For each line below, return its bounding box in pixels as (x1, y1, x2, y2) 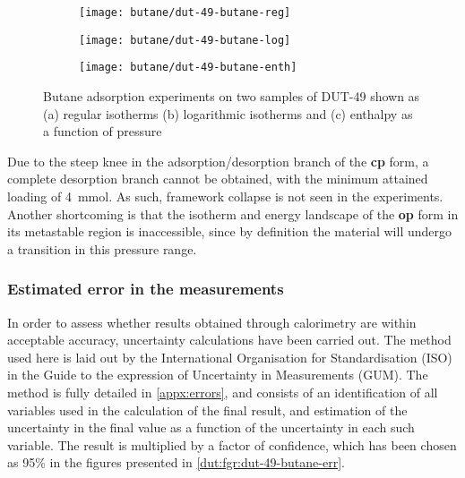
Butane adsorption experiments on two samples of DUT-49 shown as (43, 86, 420, 105)
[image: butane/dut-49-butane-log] (79, 33, 291, 47)
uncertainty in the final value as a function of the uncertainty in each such (7, 418, 415, 437)
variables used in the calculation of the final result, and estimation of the (7, 400, 408, 419)
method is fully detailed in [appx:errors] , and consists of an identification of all (7, 382, 438, 401)
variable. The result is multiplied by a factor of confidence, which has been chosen (7, 435, 457, 454)
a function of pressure (43, 122, 162, 141)
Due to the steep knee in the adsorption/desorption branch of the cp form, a (7, 151, 429, 170)
